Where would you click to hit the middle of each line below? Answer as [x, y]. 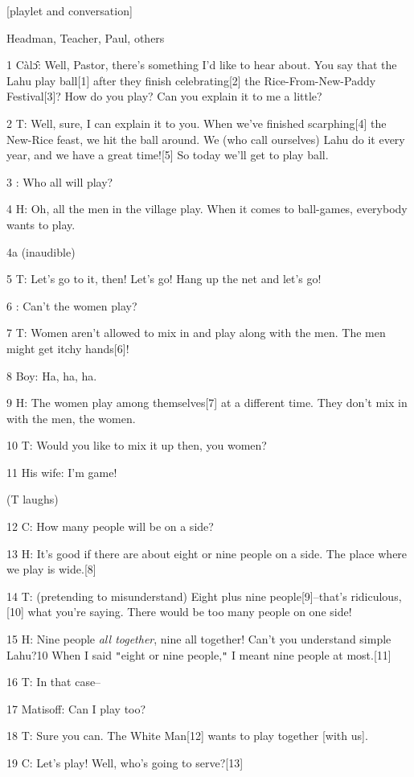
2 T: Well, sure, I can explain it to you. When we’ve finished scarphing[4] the [197, 123]
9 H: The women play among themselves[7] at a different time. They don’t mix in [207, 403]
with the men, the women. [71, 418]
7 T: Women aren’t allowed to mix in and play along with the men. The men [196, 333]
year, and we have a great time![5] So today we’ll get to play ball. [168, 155]
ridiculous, [376, 596]
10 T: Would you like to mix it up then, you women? [137, 445]
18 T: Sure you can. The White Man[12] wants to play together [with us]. [187, 736]
